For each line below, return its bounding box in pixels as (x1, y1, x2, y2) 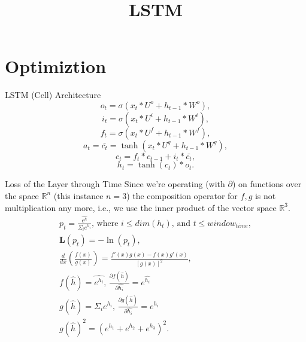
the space (5, 189, 39, 201)
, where (92, 219, 119, 228)
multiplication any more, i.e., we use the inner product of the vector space (5, 201, 277, 213)
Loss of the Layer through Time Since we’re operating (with (5, 178, 225, 190)
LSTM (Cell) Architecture (5, 88, 101, 101)
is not (255, 189, 276, 201)
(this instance (53, 189, 104, 201)
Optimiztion (5, 54, 107, 78)
